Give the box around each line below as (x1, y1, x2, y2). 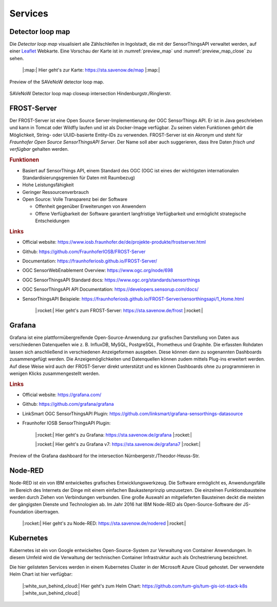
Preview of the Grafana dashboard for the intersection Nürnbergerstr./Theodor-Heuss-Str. (9, 453, 200, 459)
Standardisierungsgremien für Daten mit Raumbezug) (22, 174, 135, 181)
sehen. (9, 55, 24, 61)
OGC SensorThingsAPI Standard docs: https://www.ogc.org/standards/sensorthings (22, 277, 200, 283)
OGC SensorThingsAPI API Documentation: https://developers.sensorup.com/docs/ (22, 286, 199, 293)
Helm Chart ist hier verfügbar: (9, 571, 73, 577)
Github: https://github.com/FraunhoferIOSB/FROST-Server (22, 248, 146, 255)
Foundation (9, 508, 33, 514)
